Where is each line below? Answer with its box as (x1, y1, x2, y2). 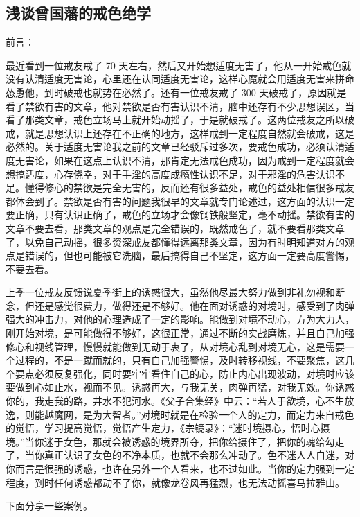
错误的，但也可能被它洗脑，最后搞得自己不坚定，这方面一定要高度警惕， (24, 248, 354, 263)
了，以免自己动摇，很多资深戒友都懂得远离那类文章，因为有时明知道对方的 (6, 234, 345, 249)
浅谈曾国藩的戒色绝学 (6, 2, 151, 24)
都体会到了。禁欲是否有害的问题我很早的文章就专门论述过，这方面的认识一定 (6, 193, 354, 208)
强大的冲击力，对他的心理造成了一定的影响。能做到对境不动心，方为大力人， (6, 312, 354, 326)
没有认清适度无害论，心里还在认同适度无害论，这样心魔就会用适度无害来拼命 (6, 71, 354, 86)
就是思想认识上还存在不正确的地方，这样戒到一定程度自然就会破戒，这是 (24, 125, 354, 140)
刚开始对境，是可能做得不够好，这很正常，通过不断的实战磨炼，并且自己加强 (6, 326, 354, 340)
